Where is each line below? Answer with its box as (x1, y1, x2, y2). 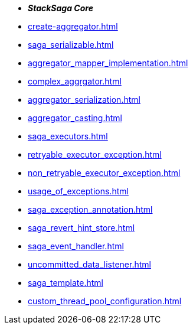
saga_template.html (28, 278, 103, 288)
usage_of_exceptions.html (28, 186, 129, 196)
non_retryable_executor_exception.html (28, 168, 181, 178)
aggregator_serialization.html (28, 95, 140, 105)
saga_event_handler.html (28, 241, 124, 251)
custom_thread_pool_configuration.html (28, 296, 182, 306)
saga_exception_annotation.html (28, 204, 153, 214)
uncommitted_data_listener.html (28, 259, 151, 269)
